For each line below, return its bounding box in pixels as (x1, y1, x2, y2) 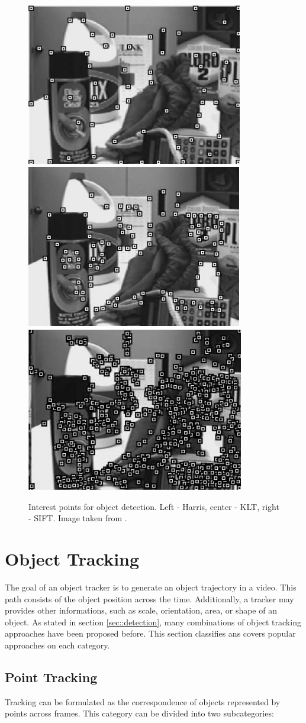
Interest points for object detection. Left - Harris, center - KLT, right (28, 500, 279, 512)
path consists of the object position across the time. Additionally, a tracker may (5, 592, 294, 605)
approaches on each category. (5, 639, 110, 651)
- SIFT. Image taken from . (28, 512, 127, 524)
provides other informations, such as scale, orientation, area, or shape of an (5, 604, 277, 617)
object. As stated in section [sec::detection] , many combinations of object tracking (5, 615, 301, 628)
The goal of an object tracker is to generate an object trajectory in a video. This (5, 581, 297, 593)
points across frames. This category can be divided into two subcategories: (5, 707, 274, 719)
